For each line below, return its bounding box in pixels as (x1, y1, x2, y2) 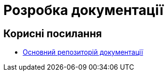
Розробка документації (3, 2, 164, 18)
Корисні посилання (3, 27, 102, 40)
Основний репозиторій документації (23, 48, 143, 57)
